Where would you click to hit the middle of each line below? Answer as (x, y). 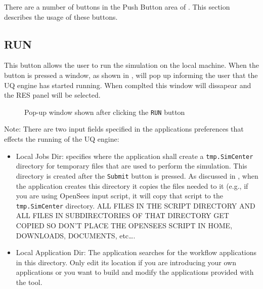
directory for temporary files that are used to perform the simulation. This (131, 166)
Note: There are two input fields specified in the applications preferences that (124, 129)
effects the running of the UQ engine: (62, 139)
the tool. (29, 282)
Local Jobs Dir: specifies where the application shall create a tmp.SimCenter (135, 156)
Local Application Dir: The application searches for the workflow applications (136, 252)
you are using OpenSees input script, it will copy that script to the (119, 196)
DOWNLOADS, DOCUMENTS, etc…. (76, 235)
